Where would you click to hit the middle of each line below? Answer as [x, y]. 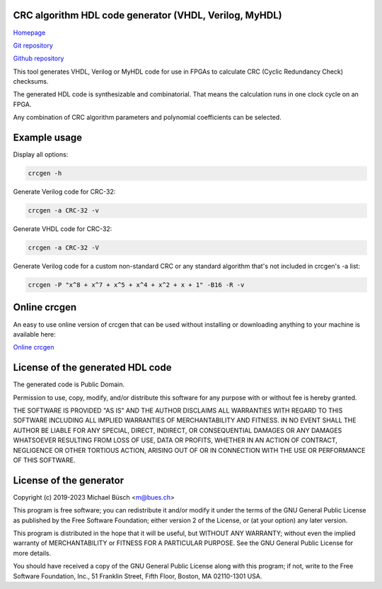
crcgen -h [45, 173]
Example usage [48, 138]
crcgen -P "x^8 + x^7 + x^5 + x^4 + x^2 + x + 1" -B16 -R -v [136, 285]
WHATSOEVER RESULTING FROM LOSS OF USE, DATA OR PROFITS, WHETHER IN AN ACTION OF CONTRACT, [175, 440]
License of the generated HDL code [92, 368]
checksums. [31, 82]
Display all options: [41, 155]
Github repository [39, 58]
